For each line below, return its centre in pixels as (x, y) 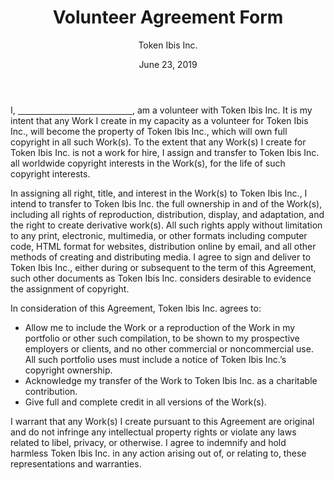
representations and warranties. (76, 463)
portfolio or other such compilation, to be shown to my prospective (162, 338)
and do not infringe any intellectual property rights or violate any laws (153, 432)
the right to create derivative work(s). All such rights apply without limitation (166, 225)
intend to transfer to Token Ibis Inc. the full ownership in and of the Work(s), (166, 203)
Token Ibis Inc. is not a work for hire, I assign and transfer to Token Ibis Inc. (165, 152)
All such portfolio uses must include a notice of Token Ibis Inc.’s (155, 359)
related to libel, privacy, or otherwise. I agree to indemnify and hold (148, 442)
